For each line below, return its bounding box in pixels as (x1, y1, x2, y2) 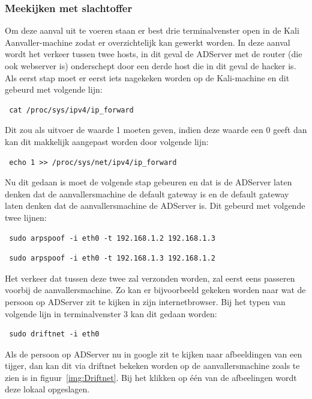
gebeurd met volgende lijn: (5, 83, 103, 96)
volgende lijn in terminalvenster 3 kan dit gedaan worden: (5, 307, 217, 320)
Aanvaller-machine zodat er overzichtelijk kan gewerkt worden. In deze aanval (5, 36, 290, 48)
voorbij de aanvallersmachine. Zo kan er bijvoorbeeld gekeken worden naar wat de (5, 283, 306, 296)
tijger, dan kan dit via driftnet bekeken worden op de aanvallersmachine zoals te (5, 359, 300, 372)
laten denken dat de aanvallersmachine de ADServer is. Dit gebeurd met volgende (5, 199, 305, 212)
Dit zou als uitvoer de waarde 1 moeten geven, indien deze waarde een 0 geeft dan (5, 123, 307, 136)
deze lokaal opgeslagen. (5, 383, 90, 395)
